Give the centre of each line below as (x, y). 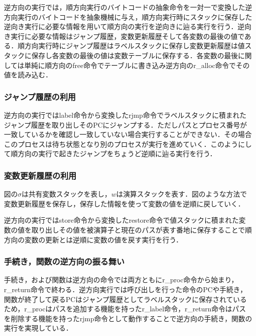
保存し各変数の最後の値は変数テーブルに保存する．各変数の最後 (135, 55)
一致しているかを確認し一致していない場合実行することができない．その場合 (128, 134)
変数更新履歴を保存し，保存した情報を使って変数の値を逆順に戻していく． (124, 203)
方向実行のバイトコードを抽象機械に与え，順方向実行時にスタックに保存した (128, 17)
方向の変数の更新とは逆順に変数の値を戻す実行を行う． (93, 239)
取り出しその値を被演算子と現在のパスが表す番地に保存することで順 (142, 229)
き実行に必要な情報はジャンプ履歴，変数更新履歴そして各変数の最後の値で (124, 36)
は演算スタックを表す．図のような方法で (182, 194)
